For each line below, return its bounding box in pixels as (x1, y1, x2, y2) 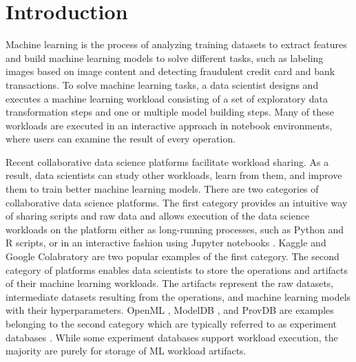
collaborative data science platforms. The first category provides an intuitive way (6, 195, 348, 209)
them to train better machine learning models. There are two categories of (6, 182, 319, 196)
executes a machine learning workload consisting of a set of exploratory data (6, 91, 328, 105)
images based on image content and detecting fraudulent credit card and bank (6, 64, 335, 78)
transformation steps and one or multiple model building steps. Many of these (6, 105, 334, 119)
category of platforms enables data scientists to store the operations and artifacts (6, 262, 348, 277)
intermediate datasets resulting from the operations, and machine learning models (6, 289, 351, 304)
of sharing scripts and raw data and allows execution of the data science (6, 209, 310, 223)
